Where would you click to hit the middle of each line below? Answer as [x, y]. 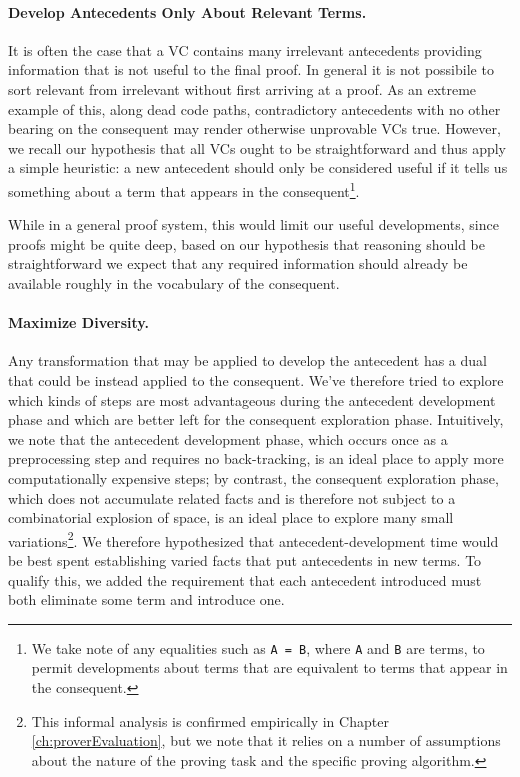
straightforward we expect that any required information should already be [238, 263]
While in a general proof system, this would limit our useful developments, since [253, 224]
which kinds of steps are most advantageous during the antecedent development [252, 399]
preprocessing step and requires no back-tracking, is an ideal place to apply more [256, 458]
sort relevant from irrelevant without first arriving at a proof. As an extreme [242, 88]
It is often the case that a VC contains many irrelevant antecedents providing [245, 49]
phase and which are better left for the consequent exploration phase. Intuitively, [256, 419]
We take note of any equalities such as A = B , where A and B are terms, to [258, 647]
